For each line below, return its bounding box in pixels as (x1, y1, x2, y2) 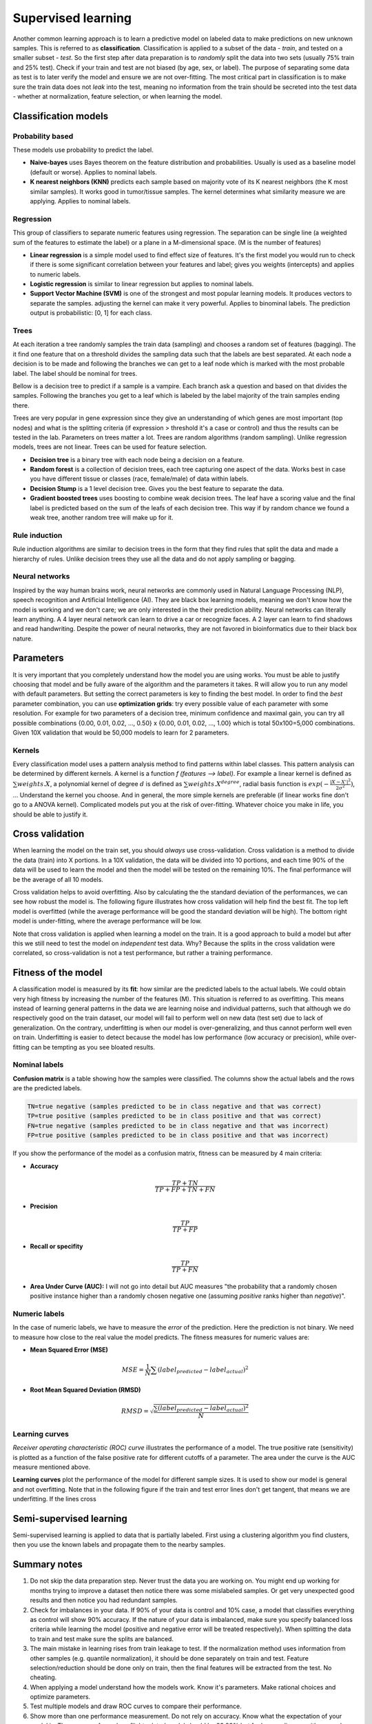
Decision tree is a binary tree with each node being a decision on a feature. (30, 455, 245, 463)
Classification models (12, 110, 109, 122)
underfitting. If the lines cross (12, 1495, 96, 1503)
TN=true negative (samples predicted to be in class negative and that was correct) (27, 1103, 322, 1110)
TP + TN (172, 1179, 199, 1187)
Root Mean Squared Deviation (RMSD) (30, 1385, 141, 1394)
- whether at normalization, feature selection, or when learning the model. (12, 92, 223, 100)
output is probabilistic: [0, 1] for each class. (30, 309, 153, 317)
